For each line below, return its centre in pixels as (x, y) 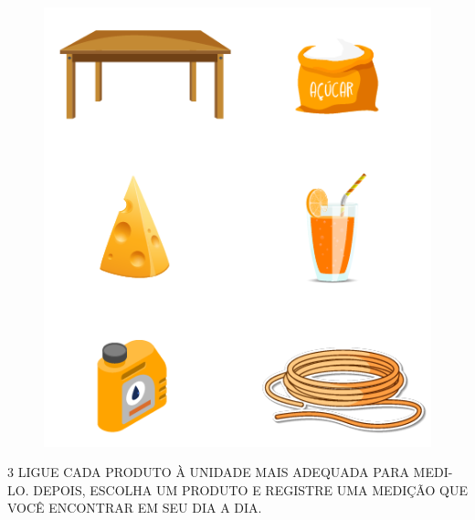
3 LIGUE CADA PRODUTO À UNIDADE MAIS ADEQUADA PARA (208, 472)
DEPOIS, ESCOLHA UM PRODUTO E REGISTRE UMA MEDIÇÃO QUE (250, 489)
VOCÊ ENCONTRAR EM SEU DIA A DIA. (135, 508)
